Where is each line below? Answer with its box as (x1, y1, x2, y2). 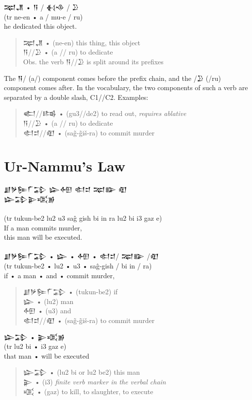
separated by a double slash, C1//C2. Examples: (4, 92, 149, 102)
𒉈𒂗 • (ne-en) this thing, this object (23, 37, 141, 47)
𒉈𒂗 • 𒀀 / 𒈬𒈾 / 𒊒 (4, 2, 79, 12)
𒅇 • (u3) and (23, 305, 71, 316)
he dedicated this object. (4, 21, 77, 31)
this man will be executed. (4, 232, 83, 242)
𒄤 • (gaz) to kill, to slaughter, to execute (23, 386, 153, 396)
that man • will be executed (4, 350, 89, 361)
